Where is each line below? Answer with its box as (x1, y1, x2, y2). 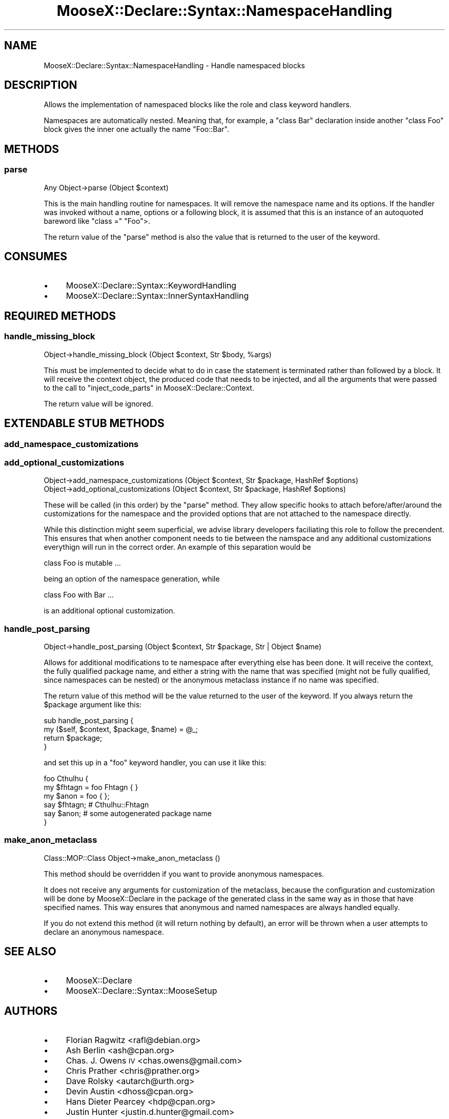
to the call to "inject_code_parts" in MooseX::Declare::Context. (44, 383, 254, 392)
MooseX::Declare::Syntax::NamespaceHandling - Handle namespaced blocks (44, 61, 305, 70)
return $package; (44, 734, 103, 743)
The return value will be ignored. (44, 399, 153, 408)
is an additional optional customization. (44, 606, 175, 615)
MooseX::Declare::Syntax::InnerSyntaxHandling (66, 290, 249, 301)
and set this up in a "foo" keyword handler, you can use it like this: (44, 758, 267, 767)
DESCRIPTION (4, 79, 77, 92)
